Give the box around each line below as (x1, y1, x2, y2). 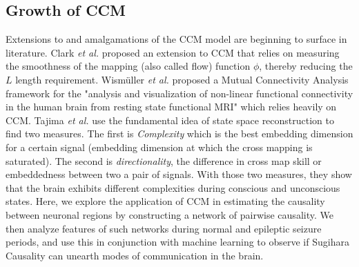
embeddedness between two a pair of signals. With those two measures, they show (6, 167, 352, 181)
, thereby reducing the (259, 59, 353, 73)
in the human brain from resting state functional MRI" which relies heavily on (6, 99, 337, 114)
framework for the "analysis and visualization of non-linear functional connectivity (6, 86, 353, 100)
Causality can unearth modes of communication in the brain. (6, 248, 264, 262)
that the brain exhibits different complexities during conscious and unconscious (6, 180, 340, 195)
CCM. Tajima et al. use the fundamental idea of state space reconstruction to (6, 112, 335, 127)
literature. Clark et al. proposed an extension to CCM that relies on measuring (6, 45, 340, 59)
